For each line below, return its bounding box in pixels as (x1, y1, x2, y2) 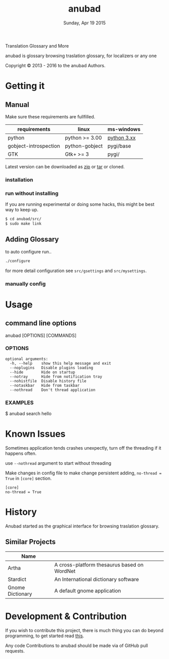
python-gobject (64, 142, 103, 149)
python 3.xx (107, 134, 136, 141)
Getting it (5, 80, 45, 92)
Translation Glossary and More (5, 42, 69, 49)
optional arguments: (5, 356, 49, 362)
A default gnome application (54, 587, 121, 594)
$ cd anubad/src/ (5, 216, 42, 222)
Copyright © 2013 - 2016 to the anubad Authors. (5, 62, 106, 68)
